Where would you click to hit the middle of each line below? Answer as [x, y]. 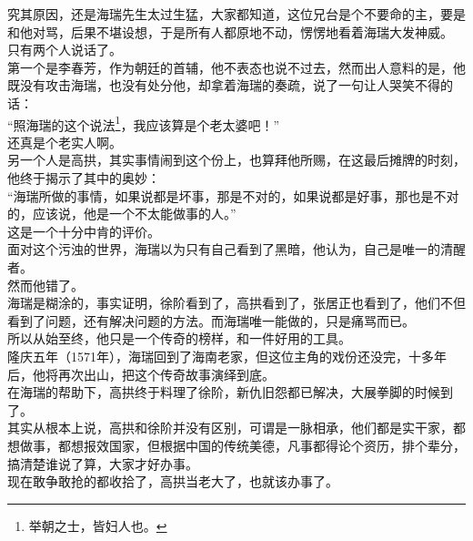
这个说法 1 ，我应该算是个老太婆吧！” [172, 123]
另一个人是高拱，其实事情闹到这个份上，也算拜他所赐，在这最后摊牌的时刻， [236, 160]
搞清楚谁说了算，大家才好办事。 [103, 463]
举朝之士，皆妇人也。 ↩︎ [98, 525]
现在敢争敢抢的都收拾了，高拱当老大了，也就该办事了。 [173, 481]
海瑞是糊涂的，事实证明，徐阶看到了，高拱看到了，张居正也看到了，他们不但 [236, 303]
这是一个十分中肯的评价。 [84, 231]
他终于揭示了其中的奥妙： [84, 178]
